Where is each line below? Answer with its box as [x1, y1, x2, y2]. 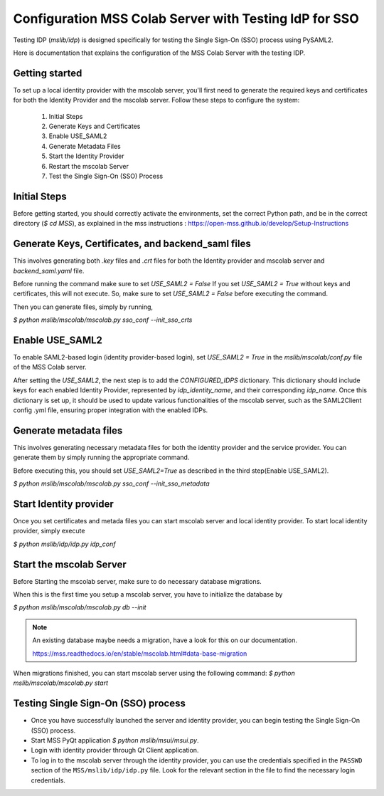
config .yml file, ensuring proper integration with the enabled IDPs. [13, 406, 208, 414]
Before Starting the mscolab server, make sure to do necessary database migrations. [13, 577, 262, 585]
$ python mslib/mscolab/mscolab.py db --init [13, 603, 146, 612]
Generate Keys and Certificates [48, 122, 141, 131]
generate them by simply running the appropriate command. [13, 453, 190, 462]
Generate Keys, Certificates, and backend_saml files [13, 238, 252, 250]
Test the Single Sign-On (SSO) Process [48, 172, 164, 180]
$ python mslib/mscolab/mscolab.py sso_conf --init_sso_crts [13, 315, 193, 324]
